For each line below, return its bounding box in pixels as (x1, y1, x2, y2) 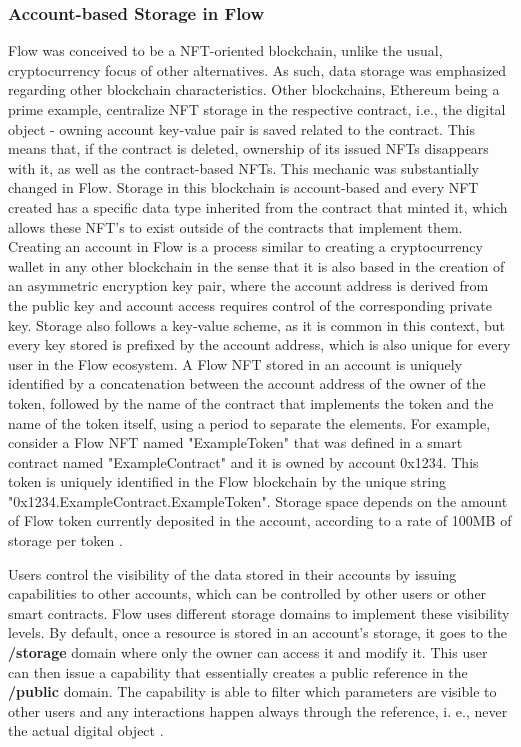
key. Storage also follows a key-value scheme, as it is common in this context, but (8, 314, 506, 335)
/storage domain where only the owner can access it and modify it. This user (8, 642, 488, 663)
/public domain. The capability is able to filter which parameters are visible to (8, 681, 497, 702)
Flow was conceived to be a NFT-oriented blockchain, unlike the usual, (8, 40, 443, 61)
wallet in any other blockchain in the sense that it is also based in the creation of (8, 255, 505, 276)
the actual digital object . (8, 720, 164, 741)
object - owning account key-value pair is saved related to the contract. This (8, 118, 475, 139)
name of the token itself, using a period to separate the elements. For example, (8, 412, 491, 433)
